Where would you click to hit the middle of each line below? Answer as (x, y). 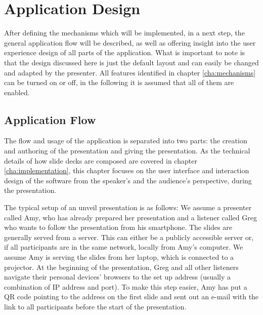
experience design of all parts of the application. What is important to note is (125, 52)
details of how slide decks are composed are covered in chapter (101, 160)
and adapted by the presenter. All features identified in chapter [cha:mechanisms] (130, 72)
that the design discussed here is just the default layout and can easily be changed (131, 62)
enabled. (17, 92)
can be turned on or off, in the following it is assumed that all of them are (119, 82)
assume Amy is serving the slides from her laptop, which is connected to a (119, 257)
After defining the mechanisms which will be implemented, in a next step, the (124, 33)
